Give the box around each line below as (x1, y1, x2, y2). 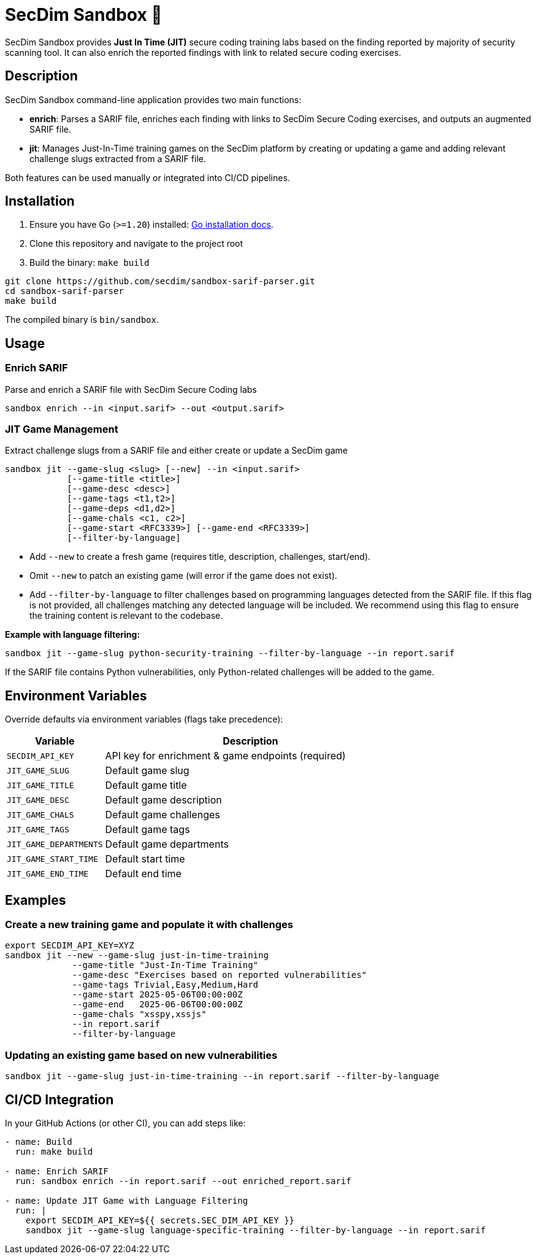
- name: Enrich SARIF (5, 1166, 109, 1177)
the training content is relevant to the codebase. (29, 610, 223, 621)
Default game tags (105, 823, 190, 836)
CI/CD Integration (5, 1091, 114, 1107)
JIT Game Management (5, 423, 118, 436)
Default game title (105, 779, 187, 792)
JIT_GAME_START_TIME (7, 854, 98, 864)
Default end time (105, 867, 182, 880)
